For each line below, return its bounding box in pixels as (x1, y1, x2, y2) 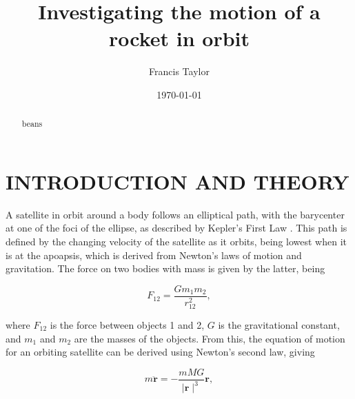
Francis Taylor (149, 64, 210, 79)
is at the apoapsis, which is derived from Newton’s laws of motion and (6, 247, 302, 262)
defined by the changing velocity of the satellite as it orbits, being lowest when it (6, 234, 347, 249)
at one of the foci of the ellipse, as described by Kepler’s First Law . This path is (6, 221, 347, 235)
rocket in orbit (108, 24, 250, 52)
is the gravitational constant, (218, 318, 340, 331)
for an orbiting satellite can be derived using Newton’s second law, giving (6, 345, 315, 359)
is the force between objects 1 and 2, (50, 318, 205, 331)
